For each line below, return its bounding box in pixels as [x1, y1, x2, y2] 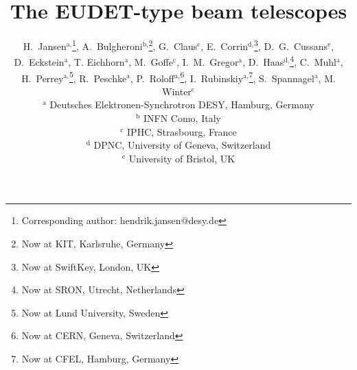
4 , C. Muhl [290, 53, 337, 69]
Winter [162, 84, 192, 98]
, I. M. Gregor [176, 55, 239, 69]
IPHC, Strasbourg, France [127, 124, 237, 138]
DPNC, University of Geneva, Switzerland [93, 138, 271, 152]
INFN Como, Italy [143, 111, 221, 125]
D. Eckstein [14, 55, 65, 69]
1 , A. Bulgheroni [72, 37, 143, 53]
